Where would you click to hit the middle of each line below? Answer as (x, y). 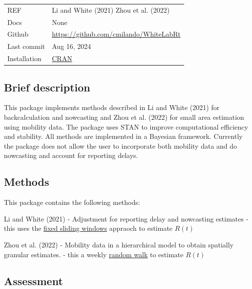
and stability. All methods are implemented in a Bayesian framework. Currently (123, 136)
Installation (24, 58)
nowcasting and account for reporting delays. (71, 155)
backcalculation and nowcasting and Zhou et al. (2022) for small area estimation (124, 117)
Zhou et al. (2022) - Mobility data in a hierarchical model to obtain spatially (119, 244)
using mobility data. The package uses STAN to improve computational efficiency (126, 126)
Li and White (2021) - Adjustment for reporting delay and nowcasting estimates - (126, 218)
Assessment (33, 280)
